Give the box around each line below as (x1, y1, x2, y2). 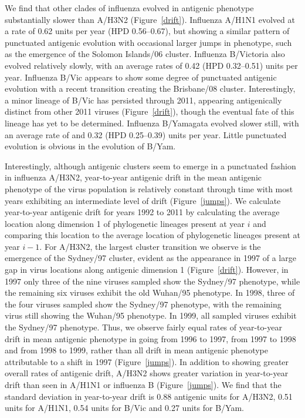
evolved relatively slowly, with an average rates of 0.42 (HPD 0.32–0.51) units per (5, 59, 298, 71)
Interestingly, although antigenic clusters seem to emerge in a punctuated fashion (5, 159, 296, 172)
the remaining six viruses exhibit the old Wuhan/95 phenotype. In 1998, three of (5, 286, 295, 299)
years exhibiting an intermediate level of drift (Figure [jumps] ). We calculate (5, 194, 281, 206)
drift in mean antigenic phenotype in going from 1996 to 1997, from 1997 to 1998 (5, 332, 296, 345)
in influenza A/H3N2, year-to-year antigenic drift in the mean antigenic (5, 171, 262, 183)
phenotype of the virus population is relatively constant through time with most (5, 182, 293, 195)
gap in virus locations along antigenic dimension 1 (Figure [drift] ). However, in (5, 263, 289, 276)
